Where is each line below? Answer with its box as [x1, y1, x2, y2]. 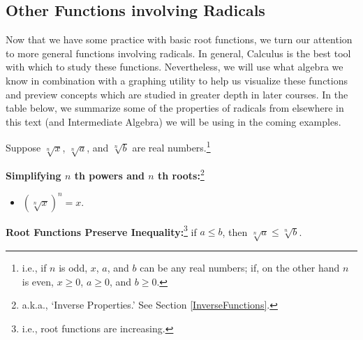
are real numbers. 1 [132, 138, 211, 155]
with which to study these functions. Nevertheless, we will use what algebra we [6, 59, 343, 74]
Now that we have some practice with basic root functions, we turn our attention [6, 32, 353, 47]
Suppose [6, 140, 41, 155]
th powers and [74, 168, 145, 183]
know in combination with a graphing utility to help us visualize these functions [6, 73, 348, 87]
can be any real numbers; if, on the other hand [140, 260, 340, 274]
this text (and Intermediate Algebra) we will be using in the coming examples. [6, 114, 341, 128]
